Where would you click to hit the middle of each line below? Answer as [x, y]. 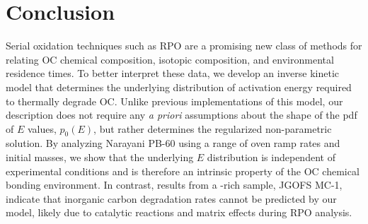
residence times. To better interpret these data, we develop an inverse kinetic [173, 73]
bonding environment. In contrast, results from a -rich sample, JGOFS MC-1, [174, 185]
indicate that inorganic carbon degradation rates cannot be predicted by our [171, 198]
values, [42, 128]
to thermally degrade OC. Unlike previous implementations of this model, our [174, 101]
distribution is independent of [271, 157]
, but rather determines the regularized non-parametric [213, 128]
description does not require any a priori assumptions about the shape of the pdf [182, 115]
